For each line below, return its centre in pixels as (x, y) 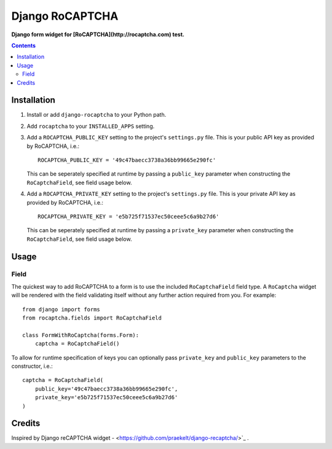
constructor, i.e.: (32, 366)
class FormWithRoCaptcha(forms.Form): (81, 335)
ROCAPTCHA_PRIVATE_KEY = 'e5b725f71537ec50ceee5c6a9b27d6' (128, 216)
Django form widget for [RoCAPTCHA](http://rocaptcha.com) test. (98, 34)
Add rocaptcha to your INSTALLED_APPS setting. (91, 126)
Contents (24, 45)
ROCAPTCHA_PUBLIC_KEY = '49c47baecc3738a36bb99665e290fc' (127, 160)
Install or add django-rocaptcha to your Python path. (97, 115)
